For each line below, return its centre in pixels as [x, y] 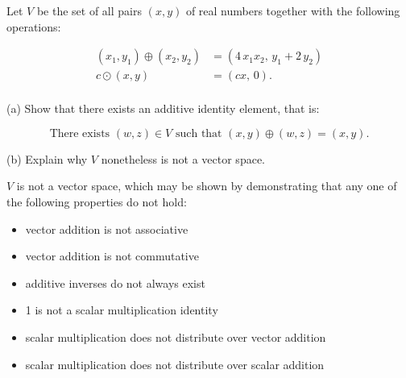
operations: [34, 26]
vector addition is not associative [107, 228]
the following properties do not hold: [97, 202]
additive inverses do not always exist [115, 282]
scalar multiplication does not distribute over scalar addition [175, 364]
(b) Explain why [47, 158]
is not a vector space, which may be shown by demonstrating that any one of [207, 186]
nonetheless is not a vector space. [183, 158]
